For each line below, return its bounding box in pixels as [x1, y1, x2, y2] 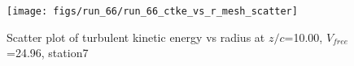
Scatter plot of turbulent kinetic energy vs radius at [7, 28, 265, 45]
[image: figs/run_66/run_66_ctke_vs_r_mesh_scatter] [7, 6, 298, 17]
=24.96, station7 [7, 44, 89, 61]
